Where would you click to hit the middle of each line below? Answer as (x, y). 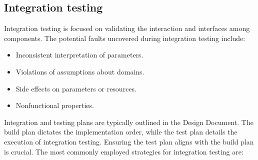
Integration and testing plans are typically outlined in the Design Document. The (129, 122)
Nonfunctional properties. (55, 105)
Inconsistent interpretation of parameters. (79, 55)
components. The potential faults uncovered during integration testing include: (125, 38)
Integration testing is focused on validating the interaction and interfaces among (127, 28)
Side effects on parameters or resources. (76, 88)
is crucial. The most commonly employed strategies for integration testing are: (124, 151)
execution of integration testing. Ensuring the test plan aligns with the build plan (129, 141)
